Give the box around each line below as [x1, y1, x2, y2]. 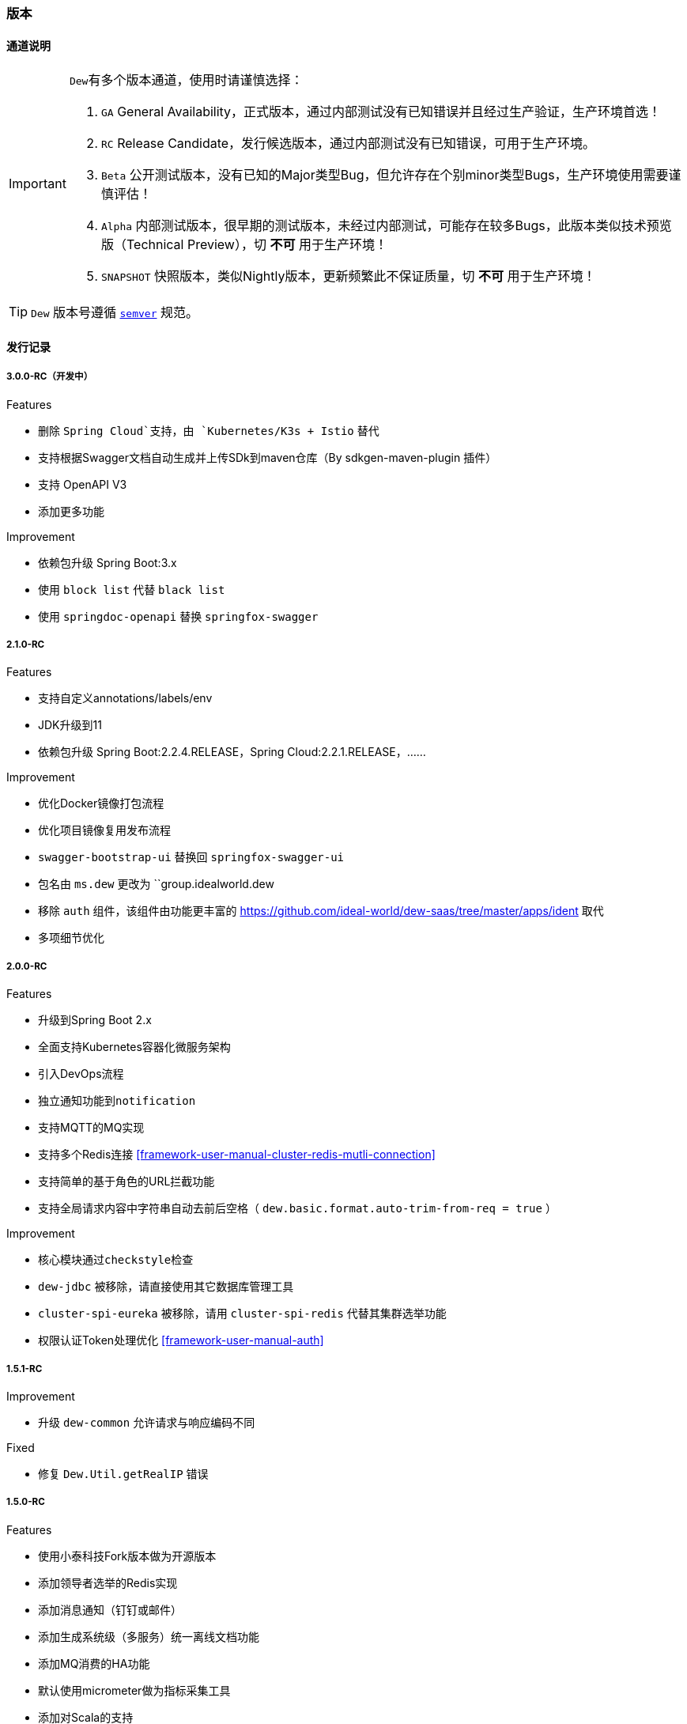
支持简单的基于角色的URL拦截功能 [38, 1174, 215, 1189]
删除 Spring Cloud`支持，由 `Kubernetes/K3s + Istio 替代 [38, 423, 379, 437]
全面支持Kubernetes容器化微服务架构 [38, 1040, 231, 1054]
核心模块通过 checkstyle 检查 [38, 1253, 194, 1267]
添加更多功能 [38, 504, 104, 518]
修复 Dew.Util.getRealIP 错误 [38, 1466, 209, 1480]
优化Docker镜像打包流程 [38, 796, 164, 811]
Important [9, 176, 66, 192]
